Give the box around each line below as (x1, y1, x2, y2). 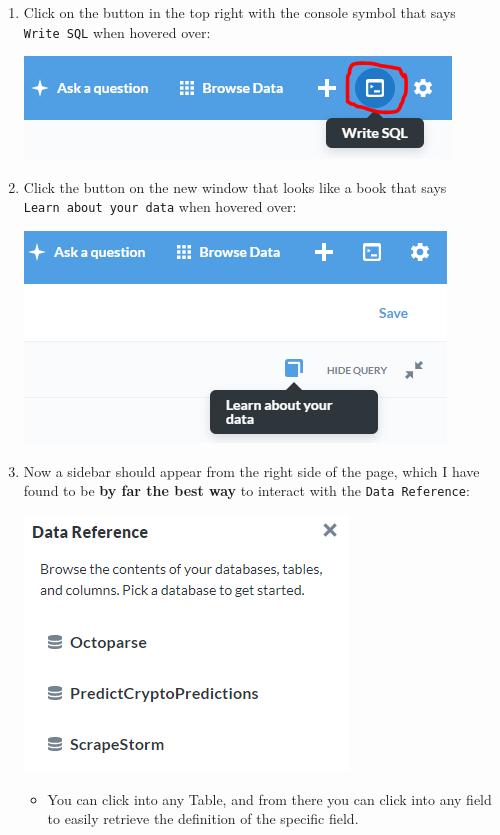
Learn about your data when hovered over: (23, 196, 297, 217)
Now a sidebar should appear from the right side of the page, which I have (23, 460, 480, 481)
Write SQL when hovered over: (23, 21, 211, 42)
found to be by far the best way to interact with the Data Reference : (23, 480, 470, 501)
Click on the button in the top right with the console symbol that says (23, 2, 456, 22)
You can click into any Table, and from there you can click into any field (47, 788, 492, 809)
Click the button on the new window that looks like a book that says (23, 176, 447, 197)
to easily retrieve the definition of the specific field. (47, 808, 359, 829)
